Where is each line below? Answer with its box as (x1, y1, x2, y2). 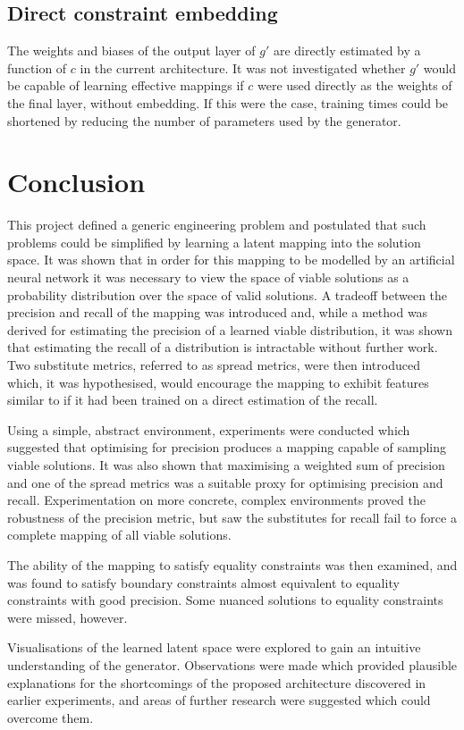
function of (7, 58, 67, 77)
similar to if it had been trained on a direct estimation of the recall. (7, 390, 378, 409)
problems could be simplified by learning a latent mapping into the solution (7, 232, 421, 251)
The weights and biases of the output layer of (7, 41, 256, 60)
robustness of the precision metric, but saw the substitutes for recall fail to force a (7, 508, 457, 526)
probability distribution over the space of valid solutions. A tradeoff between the (7, 285, 448, 304)
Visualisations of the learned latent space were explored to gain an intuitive (7, 638, 421, 657)
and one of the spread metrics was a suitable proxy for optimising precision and (7, 473, 443, 491)
